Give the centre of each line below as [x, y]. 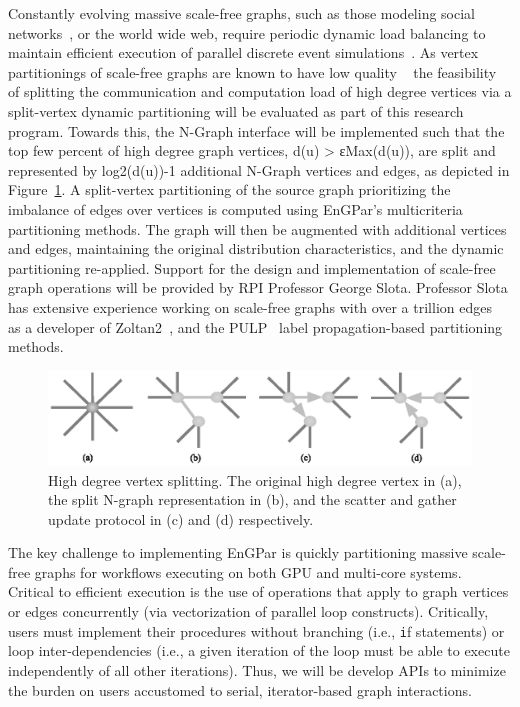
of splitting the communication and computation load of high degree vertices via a [260, 91]
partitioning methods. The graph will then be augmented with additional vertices [257, 228]
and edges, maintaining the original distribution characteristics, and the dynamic [256, 248]
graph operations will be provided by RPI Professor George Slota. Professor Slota [258, 287]
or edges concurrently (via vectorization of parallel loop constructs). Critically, [248, 611]
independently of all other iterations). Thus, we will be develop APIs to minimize [257, 669]
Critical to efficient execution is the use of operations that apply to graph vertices [258, 591]
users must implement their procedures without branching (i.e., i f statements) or [256, 630]
